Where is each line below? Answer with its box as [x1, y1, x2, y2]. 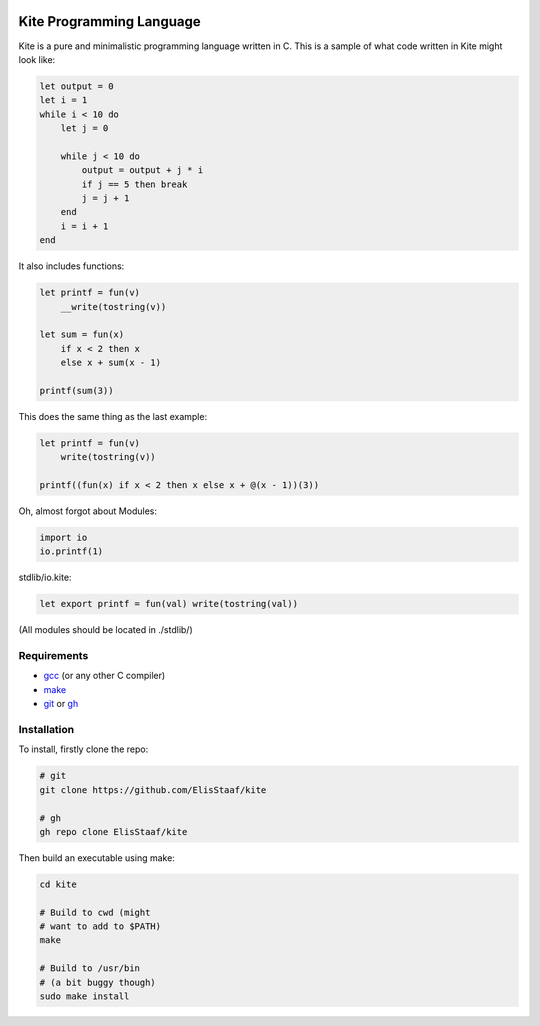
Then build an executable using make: [18, 851, 175, 864]
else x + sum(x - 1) [60, 357, 162, 369]
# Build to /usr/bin [39, 963, 140, 974]
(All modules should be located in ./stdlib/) [18, 624, 194, 636]
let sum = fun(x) [39, 329, 125, 340]
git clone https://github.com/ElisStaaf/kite [39, 784, 267, 795]
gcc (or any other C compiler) [43, 670, 166, 682]
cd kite [39, 878, 77, 890]
